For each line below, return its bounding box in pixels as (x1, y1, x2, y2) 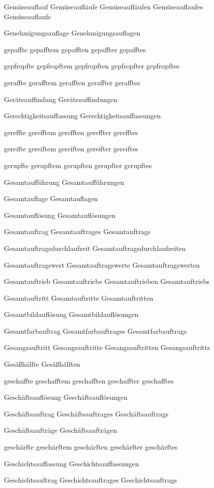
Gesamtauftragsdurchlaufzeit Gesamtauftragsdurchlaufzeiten (4, 243, 186, 253)
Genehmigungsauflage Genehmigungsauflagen (4, 28, 141, 38)
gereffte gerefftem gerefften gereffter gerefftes (4, 127, 138, 137)
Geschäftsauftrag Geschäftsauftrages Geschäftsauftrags (4, 408, 169, 418)
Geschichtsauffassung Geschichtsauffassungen (4, 458, 139, 468)
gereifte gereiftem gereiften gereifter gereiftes (4, 143, 138, 154)
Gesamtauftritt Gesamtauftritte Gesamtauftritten (4, 292, 153, 303)
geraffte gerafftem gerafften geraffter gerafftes (4, 77, 140, 87)
